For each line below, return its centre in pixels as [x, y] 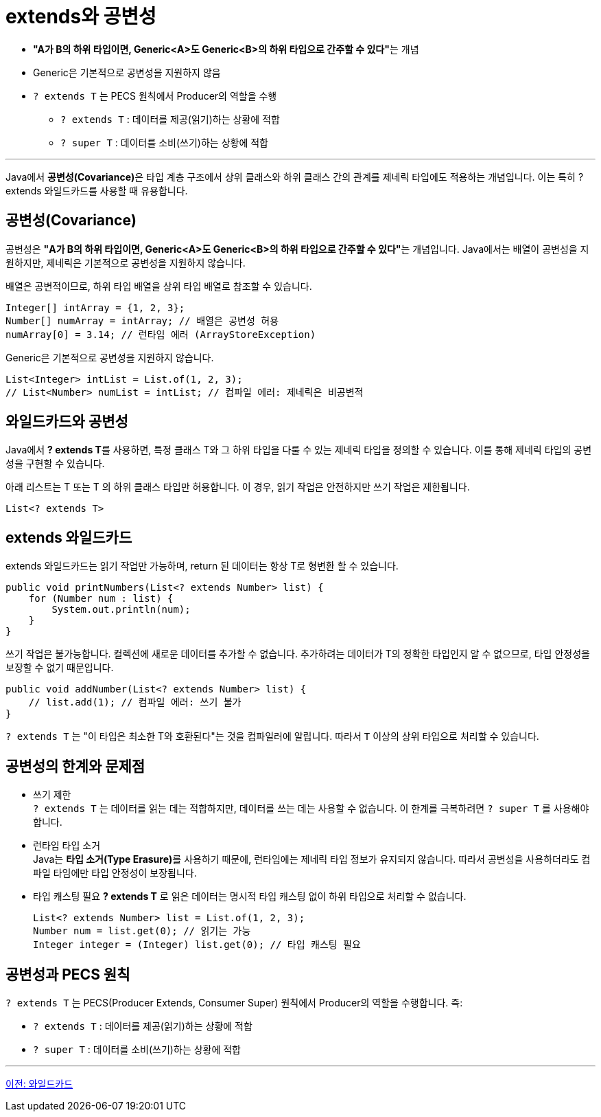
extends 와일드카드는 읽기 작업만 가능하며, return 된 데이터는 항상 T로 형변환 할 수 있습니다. [202, 566]
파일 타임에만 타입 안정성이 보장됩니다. [115, 873]
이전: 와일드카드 [39, 1083]
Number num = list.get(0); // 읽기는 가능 [142, 931]
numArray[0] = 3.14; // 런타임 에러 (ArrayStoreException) [161, 334]
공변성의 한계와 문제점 [75, 766]
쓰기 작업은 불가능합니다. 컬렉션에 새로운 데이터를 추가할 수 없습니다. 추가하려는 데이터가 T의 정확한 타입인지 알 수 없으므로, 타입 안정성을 [298, 654]
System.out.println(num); [121, 610]
